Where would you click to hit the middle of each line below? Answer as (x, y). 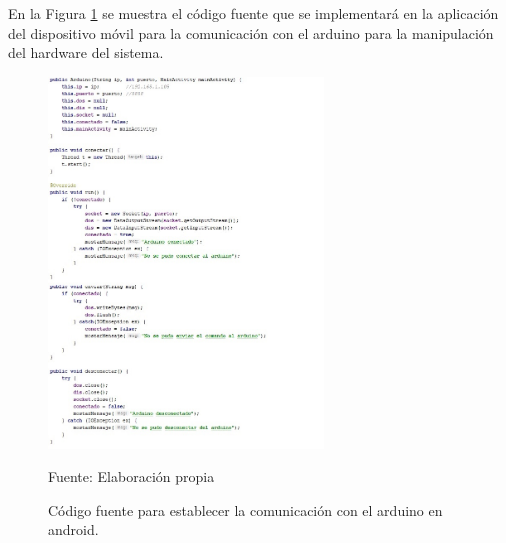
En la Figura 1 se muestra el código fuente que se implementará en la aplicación (253, 13)
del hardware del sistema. (86, 52)
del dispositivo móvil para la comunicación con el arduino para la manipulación (251, 32)
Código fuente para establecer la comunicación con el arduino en (245, 509)
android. (73, 529)
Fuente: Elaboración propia (131, 476)
